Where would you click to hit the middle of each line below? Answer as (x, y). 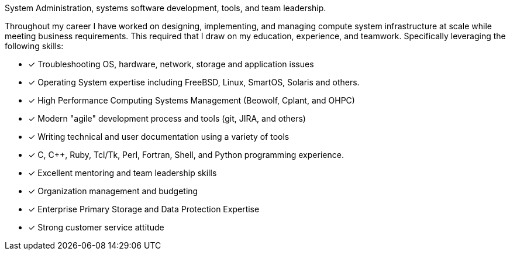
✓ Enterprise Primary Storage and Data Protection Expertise (144, 209)
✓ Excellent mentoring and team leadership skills (123, 173)
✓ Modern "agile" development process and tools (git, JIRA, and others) (167, 118)
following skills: (34, 46)
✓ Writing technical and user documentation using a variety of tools (159, 137)
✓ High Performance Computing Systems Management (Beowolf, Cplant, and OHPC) (192, 100)
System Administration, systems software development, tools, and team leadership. (166, 8)
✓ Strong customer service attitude (96, 227)
